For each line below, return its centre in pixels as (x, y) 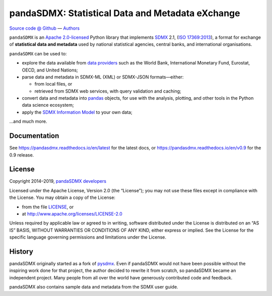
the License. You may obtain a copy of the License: (62, 198)
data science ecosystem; (48, 105)
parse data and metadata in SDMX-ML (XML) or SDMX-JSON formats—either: (103, 77)
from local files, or (53, 84)
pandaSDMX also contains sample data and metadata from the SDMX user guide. (94, 287)
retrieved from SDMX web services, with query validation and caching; (108, 91)
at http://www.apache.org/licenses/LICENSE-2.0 (72, 214)
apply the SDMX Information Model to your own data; (77, 112)
